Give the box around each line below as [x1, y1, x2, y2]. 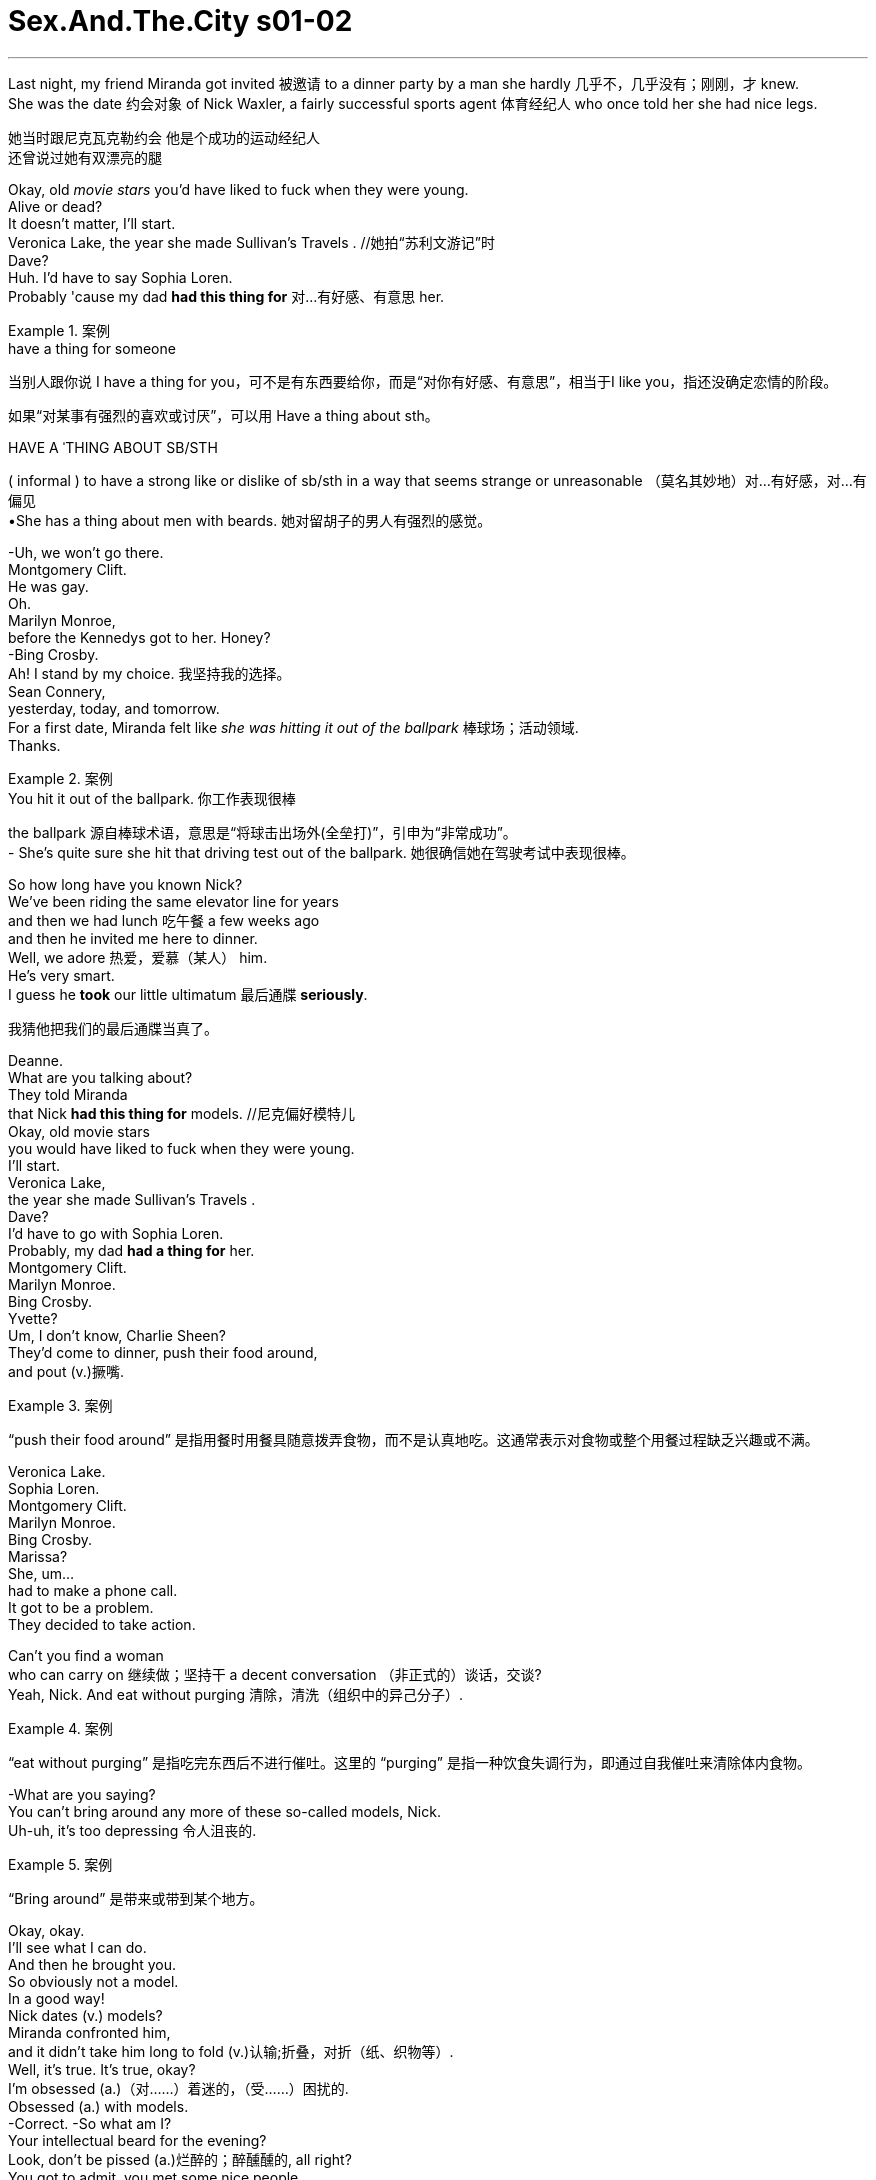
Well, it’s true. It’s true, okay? [8, 2060, 196, 2078]
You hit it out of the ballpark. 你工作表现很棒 [8, 789, 296, 807]
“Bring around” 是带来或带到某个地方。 [8, 1889, 264, 1907]
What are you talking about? [8, 1068, 193, 1086]
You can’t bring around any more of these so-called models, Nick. [8, 1802, 441, 1820]
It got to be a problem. [8, 1598, 154, 1616]
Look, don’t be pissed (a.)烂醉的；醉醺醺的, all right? [8, 2150, 352, 2168]
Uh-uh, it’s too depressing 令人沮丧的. [8, 1821, 257, 1839]
